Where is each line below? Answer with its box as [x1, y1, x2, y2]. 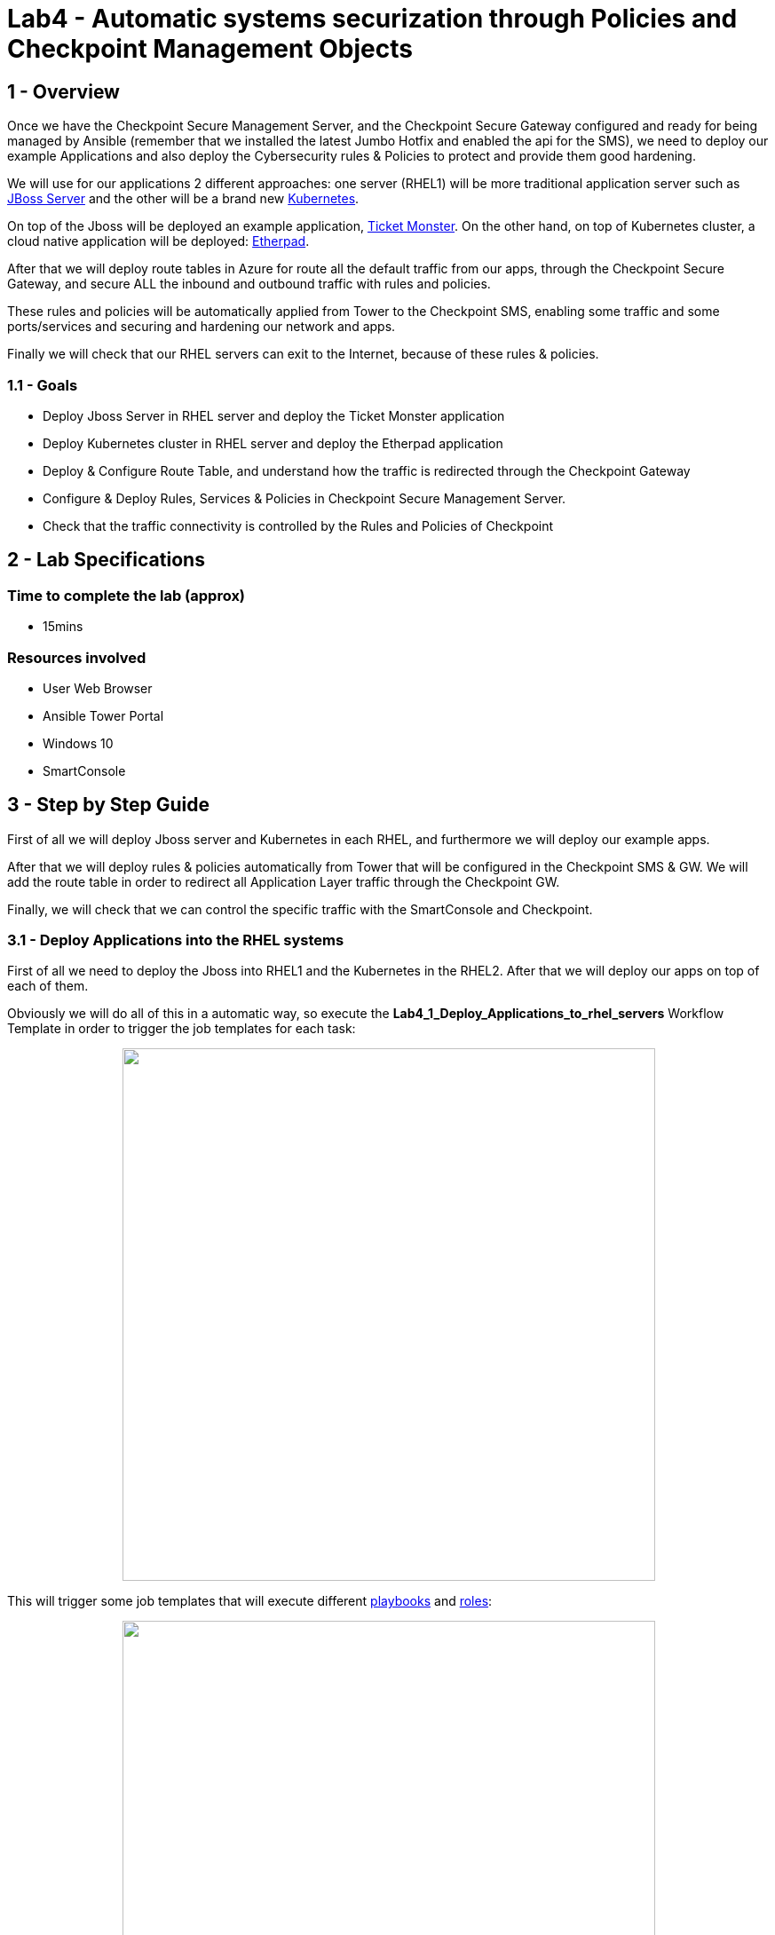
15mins [43, 619, 83, 635]
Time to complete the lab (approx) [7, 586, 246, 604]
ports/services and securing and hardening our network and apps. [7, 319, 396, 335]
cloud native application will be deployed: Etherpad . [7, 233, 310, 249]
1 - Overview [7, 80, 120, 103]
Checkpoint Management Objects [7, 34, 413, 64]
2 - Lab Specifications [7, 549, 205, 572]
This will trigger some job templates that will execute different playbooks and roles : [7, 1593, 493, 1609]
